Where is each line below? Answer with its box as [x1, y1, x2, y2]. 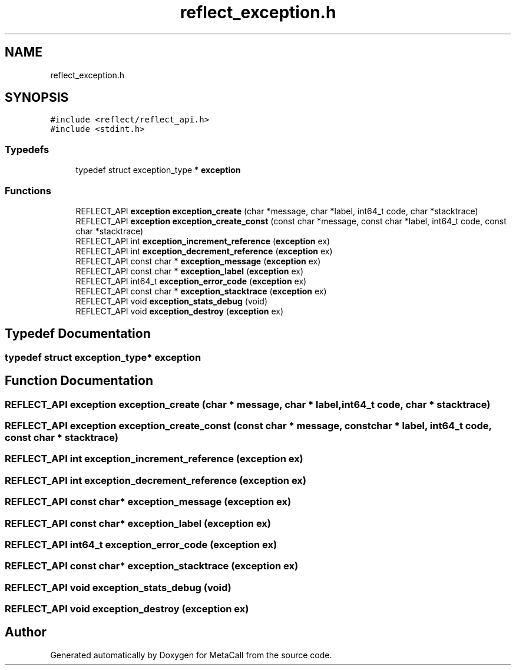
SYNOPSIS [5, 90, 69, 105]
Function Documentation [5, 373, 153, 389]
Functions [5, 184, 51, 197]
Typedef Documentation [5, 326, 151, 341]
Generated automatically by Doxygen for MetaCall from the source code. [50, 649, 332, 660]
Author [5, 625, 47, 640]
